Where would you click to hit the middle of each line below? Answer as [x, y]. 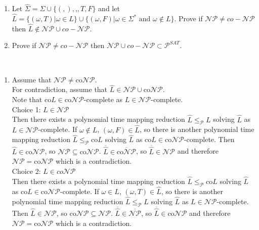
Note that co [32, 99]
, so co [66, 213]
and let [109, 8]
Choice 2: [26, 171]
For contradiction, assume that [60, 89]
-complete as [103, 99]
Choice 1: [26, 109]
